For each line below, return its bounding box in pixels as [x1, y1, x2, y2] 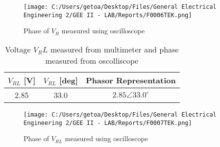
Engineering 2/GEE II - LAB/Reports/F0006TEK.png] [24, 11, 192, 19]
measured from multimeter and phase [50, 43, 179, 55]
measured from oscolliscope [45, 54, 139, 66]
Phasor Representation [86, 74, 176, 86]
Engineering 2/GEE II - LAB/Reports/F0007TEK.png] [24, 119, 192, 126]
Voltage [5, 43, 31, 55]
